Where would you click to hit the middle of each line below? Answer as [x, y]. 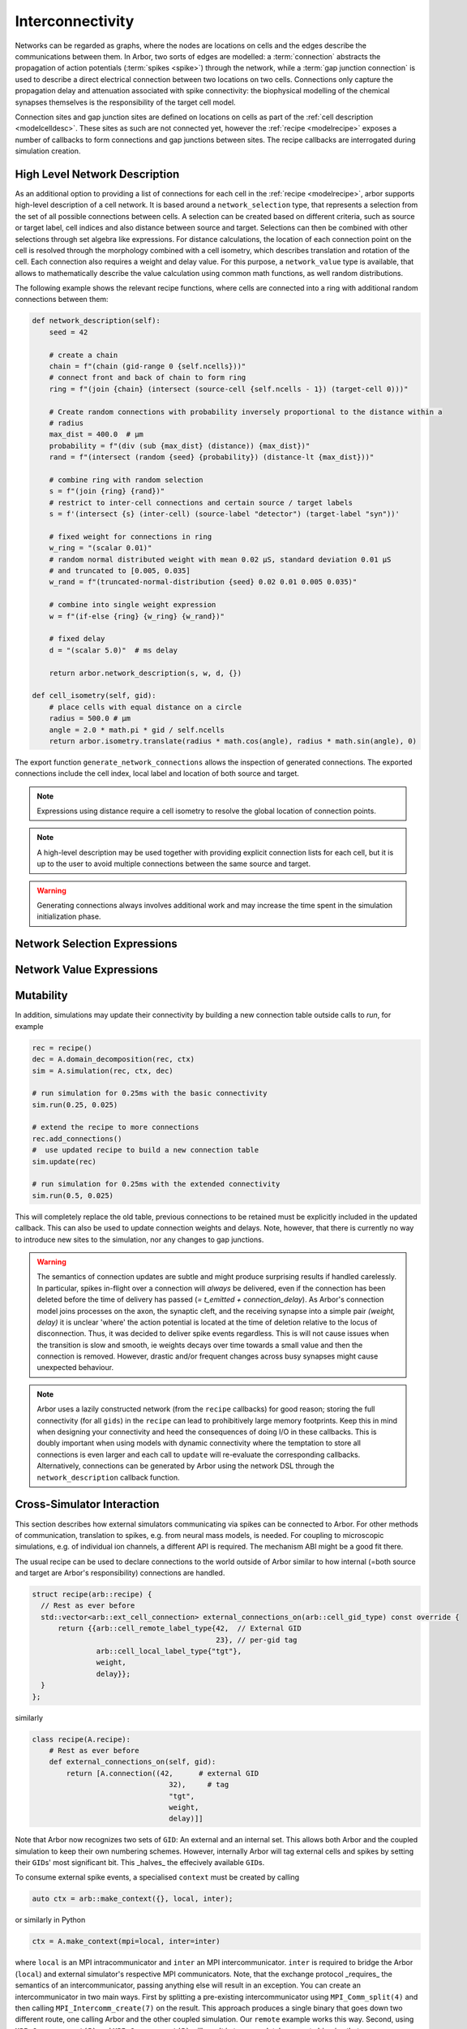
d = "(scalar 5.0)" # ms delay [114, 650]
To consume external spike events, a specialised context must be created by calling [157, 1877]
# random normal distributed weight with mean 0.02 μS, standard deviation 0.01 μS [220, 559]
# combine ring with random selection [126, 480]
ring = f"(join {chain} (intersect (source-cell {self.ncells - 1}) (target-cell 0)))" [229, 389]
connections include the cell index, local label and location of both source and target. [157, 773]
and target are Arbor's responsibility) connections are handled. [120, 1573]
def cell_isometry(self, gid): [94, 696]
